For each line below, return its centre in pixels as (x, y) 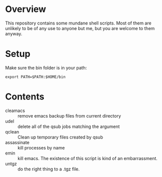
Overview (26, 9)
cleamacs (15, 110)
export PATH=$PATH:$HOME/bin (35, 77)
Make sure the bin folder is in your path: (46, 67)
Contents (25, 97)
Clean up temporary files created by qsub (60, 137)
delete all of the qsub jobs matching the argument (69, 126)
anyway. (14, 33)
